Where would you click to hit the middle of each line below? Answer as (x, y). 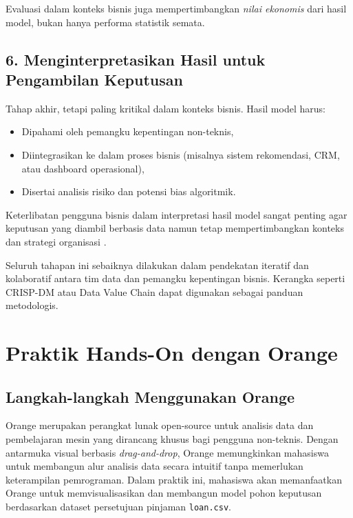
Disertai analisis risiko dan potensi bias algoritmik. (129, 191)
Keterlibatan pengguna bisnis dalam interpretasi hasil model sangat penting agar (176, 214)
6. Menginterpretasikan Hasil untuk (136, 59)
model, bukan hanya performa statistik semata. (105, 22)
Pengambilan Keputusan (94, 79)
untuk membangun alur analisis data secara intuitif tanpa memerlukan (154, 466)
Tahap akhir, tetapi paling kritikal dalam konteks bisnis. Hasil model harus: (165, 108)
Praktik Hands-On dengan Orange (172, 353)
